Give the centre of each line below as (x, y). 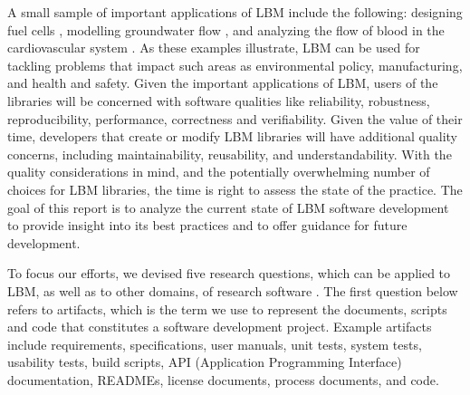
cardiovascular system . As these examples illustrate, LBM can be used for (214, 48)
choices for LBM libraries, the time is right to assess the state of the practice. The (235, 189)
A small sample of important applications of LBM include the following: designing (235, 12)
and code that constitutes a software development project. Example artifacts (220, 327)
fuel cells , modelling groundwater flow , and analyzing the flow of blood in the (226, 29)
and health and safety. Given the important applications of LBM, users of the (223, 83)
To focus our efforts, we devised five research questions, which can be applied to (229, 273)
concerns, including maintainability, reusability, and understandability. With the (230, 154)
